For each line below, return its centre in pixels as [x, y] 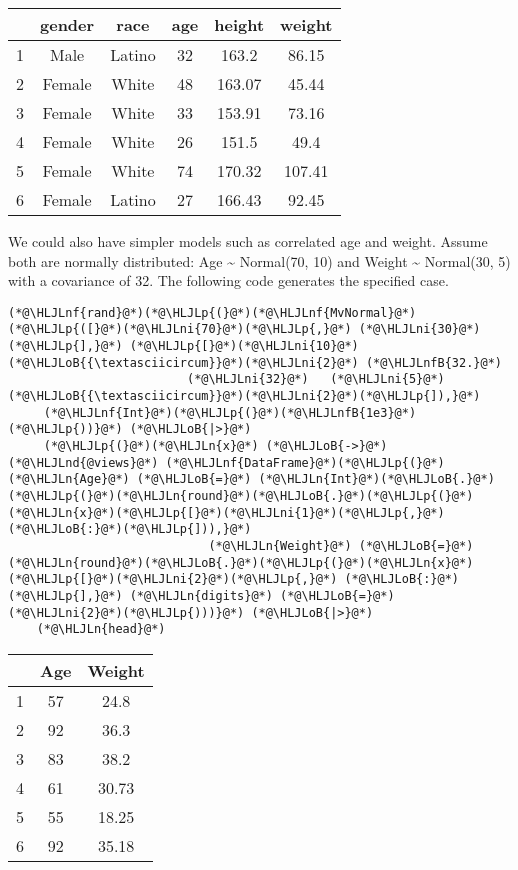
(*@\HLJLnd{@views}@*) [83, 462]
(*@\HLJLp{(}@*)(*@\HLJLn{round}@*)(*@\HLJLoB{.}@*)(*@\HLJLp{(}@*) [241, 496]
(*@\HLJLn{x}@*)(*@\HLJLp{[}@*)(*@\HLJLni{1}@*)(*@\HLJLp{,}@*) [226, 512]
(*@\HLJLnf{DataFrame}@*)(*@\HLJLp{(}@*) [305, 462]
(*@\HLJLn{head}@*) [101, 629]
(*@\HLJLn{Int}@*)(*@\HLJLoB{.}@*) [376, 479]
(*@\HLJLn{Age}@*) [69, 479]
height [239, 24]
